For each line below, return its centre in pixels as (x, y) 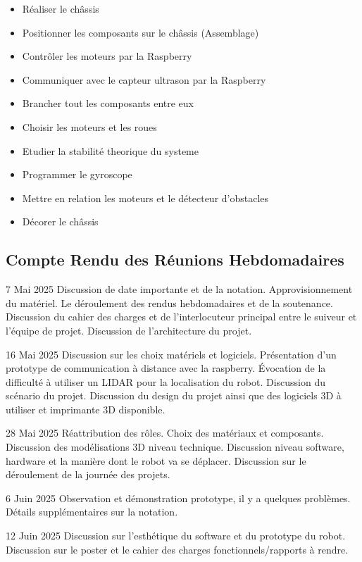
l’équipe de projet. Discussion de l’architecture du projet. (129, 330)
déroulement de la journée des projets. (88, 474)
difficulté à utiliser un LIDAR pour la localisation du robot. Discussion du (166, 381)
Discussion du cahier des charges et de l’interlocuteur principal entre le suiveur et (181, 317)
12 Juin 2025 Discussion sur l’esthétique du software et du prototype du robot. (176, 536)
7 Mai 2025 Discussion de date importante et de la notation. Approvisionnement (179, 289)
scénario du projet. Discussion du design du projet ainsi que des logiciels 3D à (174, 395)
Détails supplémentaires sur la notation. (92, 512)
